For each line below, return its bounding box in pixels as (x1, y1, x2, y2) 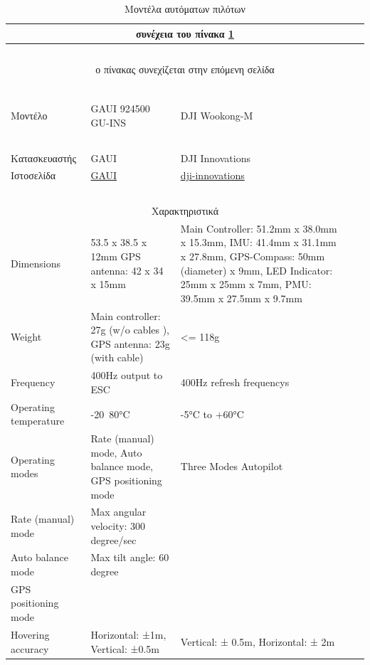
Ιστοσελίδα (11, 168, 56, 183)
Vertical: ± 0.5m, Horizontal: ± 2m (180, 634, 335, 649)
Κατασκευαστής (11, 150, 76, 165)
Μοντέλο (11, 108, 48, 123)
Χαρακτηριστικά (151, 203, 219, 218)
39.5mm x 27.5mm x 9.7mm (180, 290, 302, 305)
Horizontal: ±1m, (90, 627, 166, 642)
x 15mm (90, 277, 126, 292)
